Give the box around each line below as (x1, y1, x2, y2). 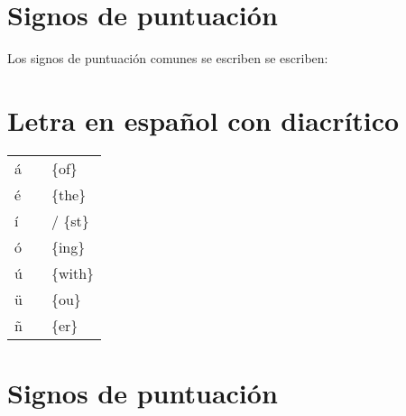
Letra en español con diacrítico (7, 101, 400, 138)
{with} (51, 262, 95, 283)
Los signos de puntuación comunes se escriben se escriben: (7, 49, 328, 68)
